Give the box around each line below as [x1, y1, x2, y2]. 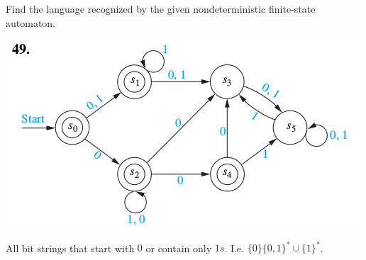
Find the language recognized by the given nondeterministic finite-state [6, 1, 316, 16]
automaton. [6, 15, 56, 30]
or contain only [145, 240, 212, 255]
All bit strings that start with [6, 240, 135, 255]
